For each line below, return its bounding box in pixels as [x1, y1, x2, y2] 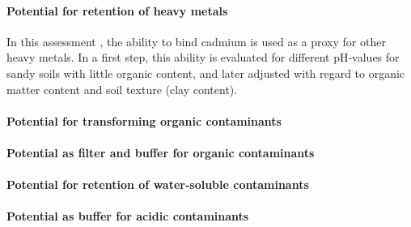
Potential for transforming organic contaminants [6, 112, 282, 129]
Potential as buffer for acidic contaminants [6, 208, 249, 225]
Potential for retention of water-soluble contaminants [6, 176, 309, 193]
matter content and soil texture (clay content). [6, 80, 238, 97]
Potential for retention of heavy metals [6, 2, 228, 19]
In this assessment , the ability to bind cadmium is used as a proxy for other [6, 32, 386, 49]
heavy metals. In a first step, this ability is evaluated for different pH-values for [6, 49, 400, 66]
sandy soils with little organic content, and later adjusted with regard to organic [6, 64, 405, 81]
